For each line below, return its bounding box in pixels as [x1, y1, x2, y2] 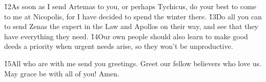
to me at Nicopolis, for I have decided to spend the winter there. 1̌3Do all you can [4, 11, 262, 21]
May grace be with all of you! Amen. [4, 68, 119, 78]
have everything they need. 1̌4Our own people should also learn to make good [4, 31, 248, 41]
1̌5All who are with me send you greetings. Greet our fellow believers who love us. [4, 58, 261, 68]
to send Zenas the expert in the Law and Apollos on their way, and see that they [4, 21, 259, 32]
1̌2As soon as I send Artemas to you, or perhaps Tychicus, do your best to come [4, 1, 256, 11]
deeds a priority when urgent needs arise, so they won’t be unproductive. [4, 41, 233, 51]
